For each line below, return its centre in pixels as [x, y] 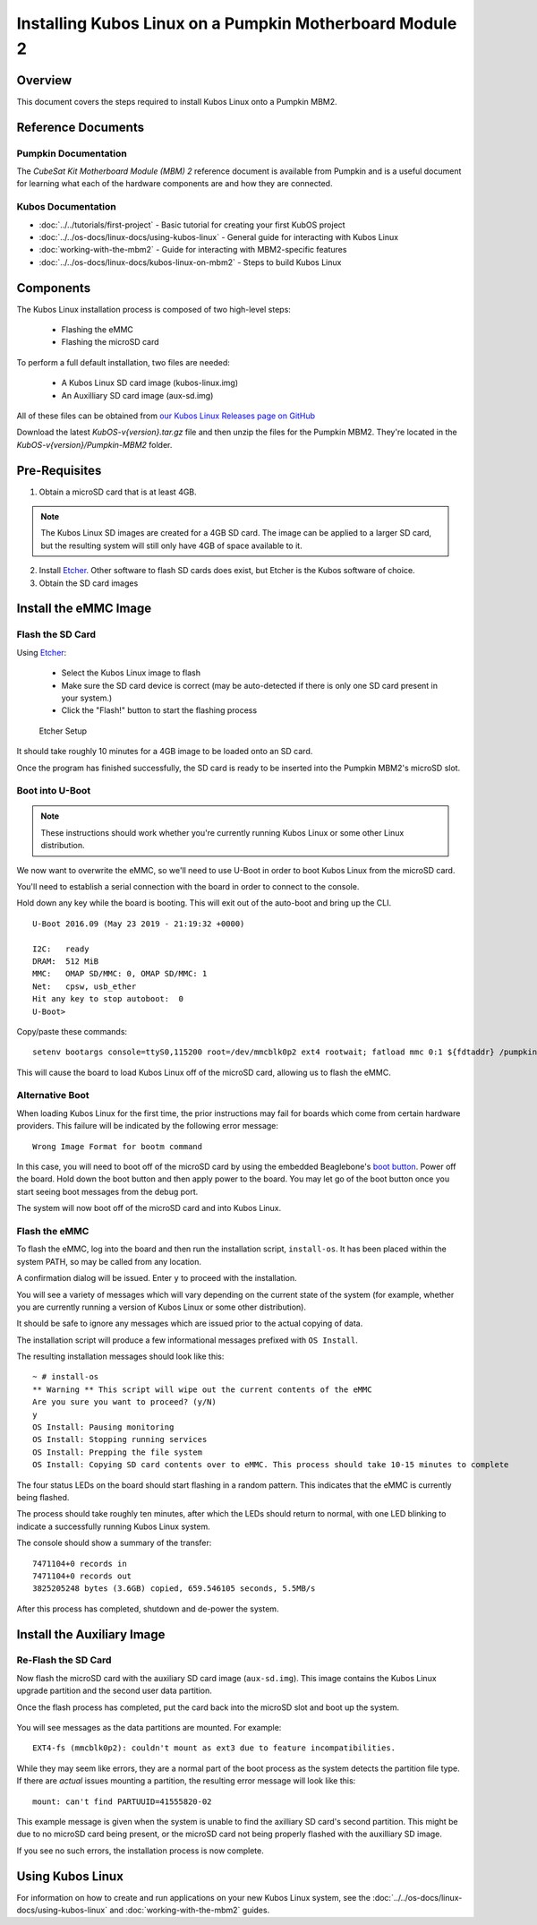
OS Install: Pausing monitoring [103, 1427]
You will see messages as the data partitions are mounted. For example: [149, 1728]
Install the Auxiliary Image [91, 1634]
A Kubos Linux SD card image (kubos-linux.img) [150, 383]
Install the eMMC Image [84, 609]
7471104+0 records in [80, 1564]
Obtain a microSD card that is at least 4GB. [118, 492]
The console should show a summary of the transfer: [114, 1543]
